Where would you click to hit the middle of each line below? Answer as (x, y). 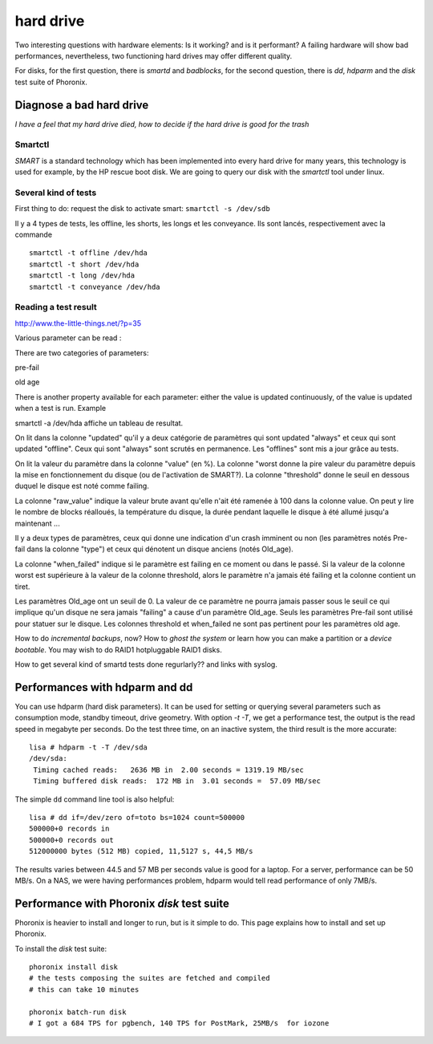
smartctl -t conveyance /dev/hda (95, 286)
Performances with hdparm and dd (104, 687)
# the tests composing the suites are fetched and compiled (150, 978)
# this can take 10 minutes (84, 989)
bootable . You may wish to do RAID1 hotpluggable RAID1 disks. (118, 649)
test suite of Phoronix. (51, 82)
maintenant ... (37, 523)
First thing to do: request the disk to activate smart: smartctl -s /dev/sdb (142, 209)
